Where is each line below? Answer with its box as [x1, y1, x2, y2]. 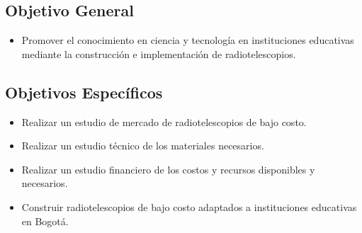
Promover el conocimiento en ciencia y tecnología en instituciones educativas [21, 33, 354, 47]
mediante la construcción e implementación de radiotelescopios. [21, 46, 296, 61]
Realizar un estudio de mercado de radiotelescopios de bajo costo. [21, 114, 307, 129]
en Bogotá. [21, 213, 69, 228]
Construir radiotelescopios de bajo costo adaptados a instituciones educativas [21, 199, 357, 214]
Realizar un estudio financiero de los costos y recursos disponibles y [21, 161, 315, 176]
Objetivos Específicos [5, 81, 163, 103]
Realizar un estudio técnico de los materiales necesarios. [21, 138, 264, 153]
